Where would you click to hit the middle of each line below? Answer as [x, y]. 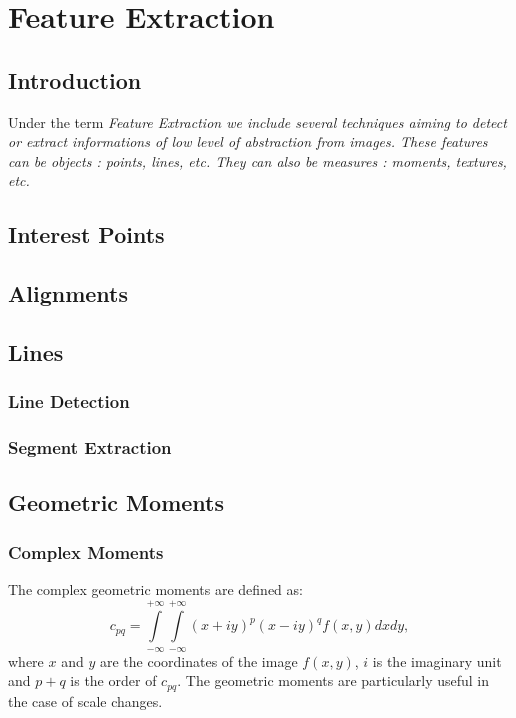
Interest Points [86, 234]
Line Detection [69, 401]
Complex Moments [86, 551]
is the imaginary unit [437, 660]
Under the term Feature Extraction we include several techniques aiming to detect [257, 121]
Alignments [68, 293]
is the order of [113, 680]
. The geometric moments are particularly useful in [333, 680]
